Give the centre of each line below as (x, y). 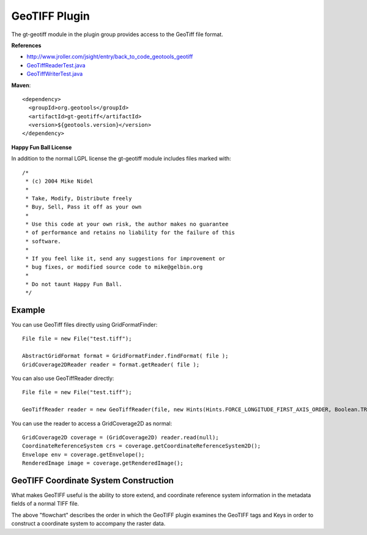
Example (28, 310)
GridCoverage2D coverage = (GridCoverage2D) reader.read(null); (121, 437)
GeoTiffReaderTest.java (56, 65)
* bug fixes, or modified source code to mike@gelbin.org (114, 267)
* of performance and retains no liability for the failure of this (130, 233)
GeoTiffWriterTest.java (55, 74)
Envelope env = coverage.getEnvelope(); (83, 454)
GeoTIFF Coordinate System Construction (93, 480)
